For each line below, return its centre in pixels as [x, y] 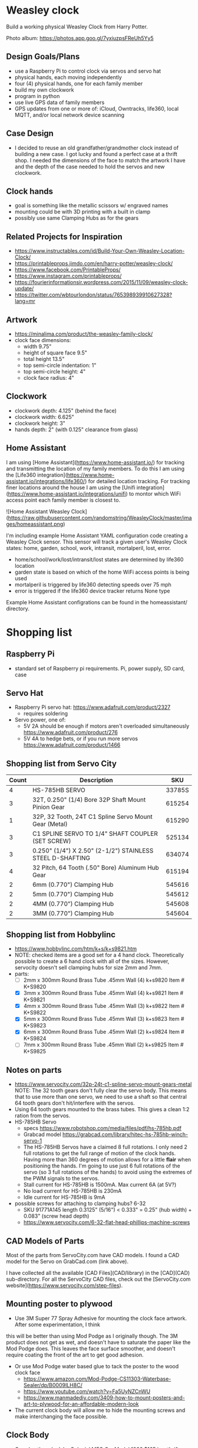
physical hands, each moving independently [68, 77]
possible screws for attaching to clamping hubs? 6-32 [80, 1203]
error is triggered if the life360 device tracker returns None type [92, 591]
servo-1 [33, 1141]
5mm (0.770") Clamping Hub [73, 894]
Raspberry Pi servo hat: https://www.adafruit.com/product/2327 [93, 707]
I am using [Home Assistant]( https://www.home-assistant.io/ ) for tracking [95, 462]
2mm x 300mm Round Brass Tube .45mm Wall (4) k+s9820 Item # [104, 980]
